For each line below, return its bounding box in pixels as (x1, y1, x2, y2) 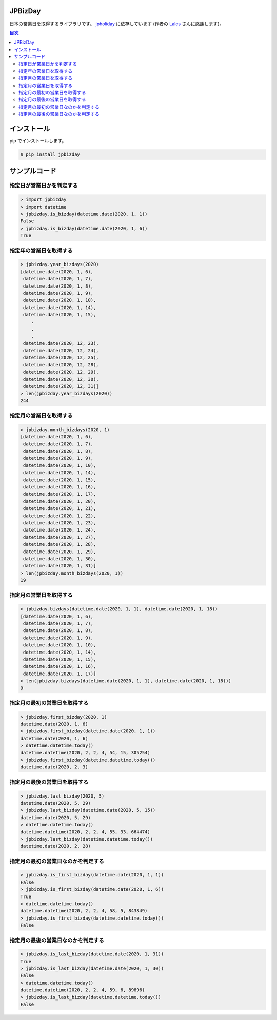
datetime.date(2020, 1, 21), (23, 505, 96, 512)
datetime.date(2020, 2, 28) (20, 843, 91, 849)
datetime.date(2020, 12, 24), (23, 348, 100, 354)
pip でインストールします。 (9, 138, 67, 144)
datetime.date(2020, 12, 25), (23, 355, 100, 361)
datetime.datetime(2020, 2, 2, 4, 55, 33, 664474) (20, 829, 151, 835)
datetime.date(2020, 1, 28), (23, 541, 96, 547)
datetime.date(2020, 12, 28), (23, 362, 100, 368)
